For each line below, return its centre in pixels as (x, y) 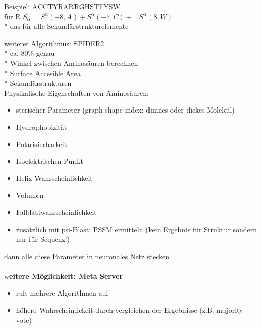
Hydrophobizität (42, 126)
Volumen (30, 195)
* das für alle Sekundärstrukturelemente (66, 26)
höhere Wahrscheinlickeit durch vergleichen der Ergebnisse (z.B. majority (129, 310)
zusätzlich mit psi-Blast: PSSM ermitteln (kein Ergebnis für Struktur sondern (137, 229)
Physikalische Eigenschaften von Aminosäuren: (77, 93)
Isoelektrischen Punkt (50, 161)
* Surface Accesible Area (43, 73)
